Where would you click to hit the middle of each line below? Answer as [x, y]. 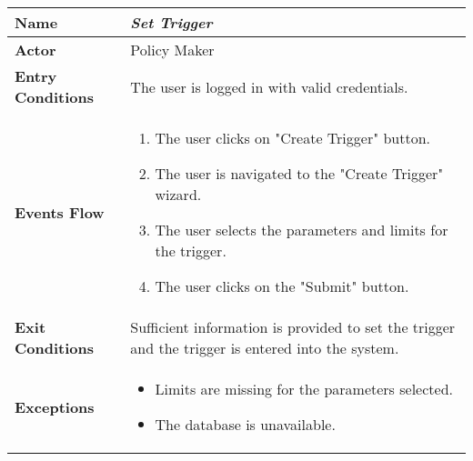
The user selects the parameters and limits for [302, 230]
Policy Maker [172, 50]
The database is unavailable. [245, 424]
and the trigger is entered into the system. [265, 348]
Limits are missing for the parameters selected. [304, 389]
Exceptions [55, 406]
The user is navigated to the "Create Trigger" [299, 173]
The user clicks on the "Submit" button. [282, 286]
